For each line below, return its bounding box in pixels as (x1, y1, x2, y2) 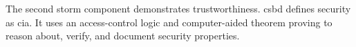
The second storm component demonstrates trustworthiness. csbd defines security (6, 1, 351, 15)
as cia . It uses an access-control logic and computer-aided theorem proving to (6, 15, 332, 29)
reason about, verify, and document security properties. (6, 28, 240, 43)
